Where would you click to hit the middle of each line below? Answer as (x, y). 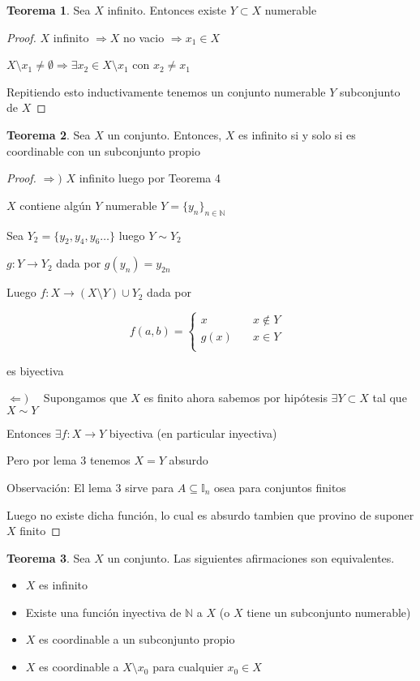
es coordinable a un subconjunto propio (137, 639)
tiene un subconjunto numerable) (329, 612)
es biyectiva (35, 370)
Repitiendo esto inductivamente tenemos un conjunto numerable (166, 91)
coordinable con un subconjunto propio (103, 150)
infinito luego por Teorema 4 (150, 178)
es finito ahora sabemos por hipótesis (236, 398)
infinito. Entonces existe (167, 10)
